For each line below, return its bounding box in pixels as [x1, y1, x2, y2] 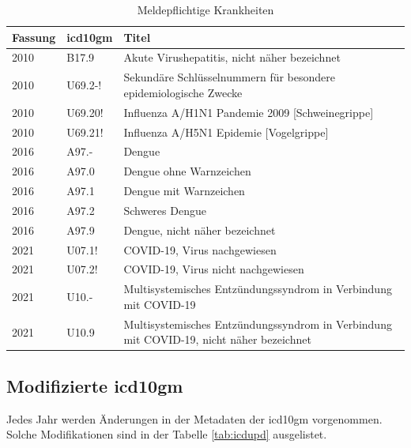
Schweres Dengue [123, 201, 206, 218]
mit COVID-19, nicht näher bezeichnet [123, 331, 311, 348]
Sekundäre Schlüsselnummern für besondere [123, 69, 336, 85]
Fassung [12, 28, 56, 45]
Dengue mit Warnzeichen [123, 183, 245, 199]
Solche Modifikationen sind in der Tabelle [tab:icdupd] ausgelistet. [6, 426, 327, 442]
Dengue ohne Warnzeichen [123, 163, 251, 179]
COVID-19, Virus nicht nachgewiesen [123, 261, 304, 277]
